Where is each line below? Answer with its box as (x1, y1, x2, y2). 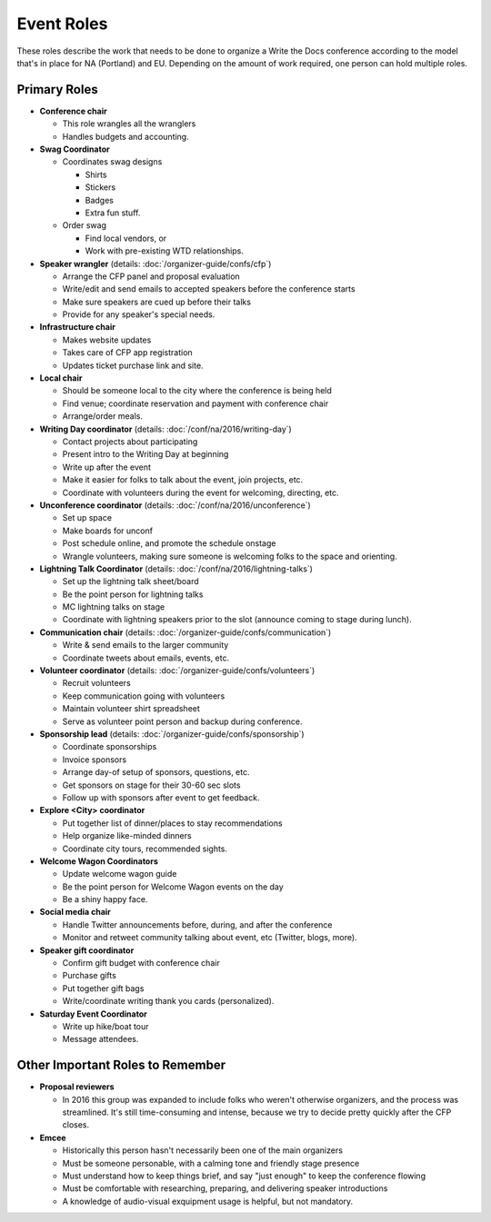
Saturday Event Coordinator (39, 1008, 147, 1019)
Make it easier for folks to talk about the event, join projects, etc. (62, 474, 304, 485)
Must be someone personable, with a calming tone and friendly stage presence (62, 1157, 360, 1168)
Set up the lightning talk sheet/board (62, 576, 199, 587)
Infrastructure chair (39, 322, 115, 333)
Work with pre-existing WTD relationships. (85, 245, 245, 256)
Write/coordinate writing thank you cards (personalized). (62, 996, 275, 1007)
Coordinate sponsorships (62, 741, 157, 752)
